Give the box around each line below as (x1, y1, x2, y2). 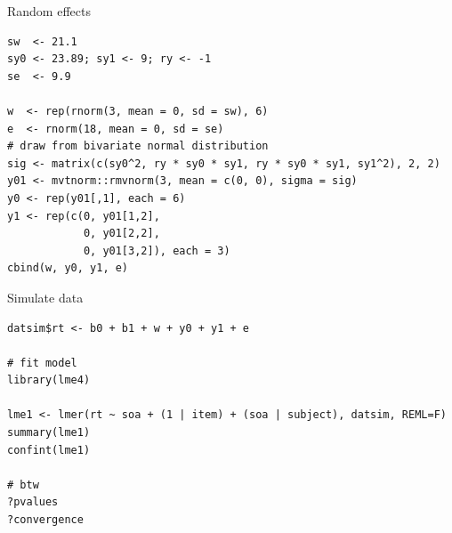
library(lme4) (7, 374, 91, 387)
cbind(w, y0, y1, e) (7, 262, 129, 275)
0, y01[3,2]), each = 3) (83, 244, 230, 257)
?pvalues (7, 496, 59, 509)
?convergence (7, 513, 84, 527)
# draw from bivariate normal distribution (7, 140, 269, 153)
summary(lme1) (7, 426, 91, 440)
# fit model (7, 356, 77, 369)
